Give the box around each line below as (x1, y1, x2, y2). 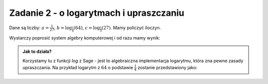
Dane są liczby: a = (9, 25, 49, 31)
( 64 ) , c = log (73, 25, 100, 31)
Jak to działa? (22, 48, 52, 54)
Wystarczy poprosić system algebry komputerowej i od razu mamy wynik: (9, 35, 161, 41)
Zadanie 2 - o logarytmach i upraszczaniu (9, 7, 185, 18)
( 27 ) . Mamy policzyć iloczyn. (101, 25, 161, 31)
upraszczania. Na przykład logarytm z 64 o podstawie (22, 64, 134, 70)
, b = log (54, 25, 72, 31)
